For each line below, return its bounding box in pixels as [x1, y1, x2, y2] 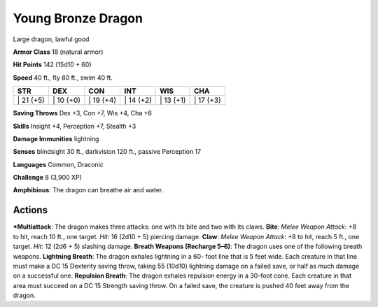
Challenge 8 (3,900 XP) [13, 173, 82, 182]
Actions [13, 204, 48, 216]
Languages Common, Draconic [13, 160, 104, 169]
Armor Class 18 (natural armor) [13, 48, 104, 56]
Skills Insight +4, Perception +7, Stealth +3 [13, 122, 136, 130]
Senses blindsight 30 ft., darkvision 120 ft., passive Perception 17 [13, 148, 202, 156]
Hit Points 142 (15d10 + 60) [13, 60, 92, 69]
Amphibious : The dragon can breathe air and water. [13, 186, 164, 194]
